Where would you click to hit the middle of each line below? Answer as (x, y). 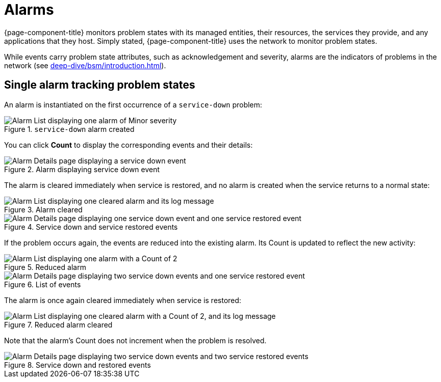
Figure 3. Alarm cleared (43, 209)
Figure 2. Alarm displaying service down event (82, 169)
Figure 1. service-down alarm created (69, 129)
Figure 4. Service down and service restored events (91, 227)
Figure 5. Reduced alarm (45, 267)
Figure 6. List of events (43, 284)
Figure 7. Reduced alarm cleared (58, 324)
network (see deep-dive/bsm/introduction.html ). (85, 65)
